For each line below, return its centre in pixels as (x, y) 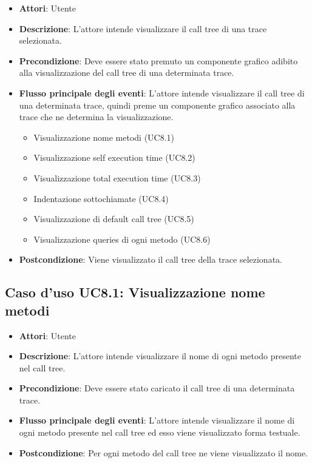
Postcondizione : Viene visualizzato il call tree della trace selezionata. (151, 259)
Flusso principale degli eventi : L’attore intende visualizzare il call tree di (162, 93)
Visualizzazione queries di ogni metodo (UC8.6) (122, 239)
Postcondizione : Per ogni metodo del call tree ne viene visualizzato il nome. (164, 452)
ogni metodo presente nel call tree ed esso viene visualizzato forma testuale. (160, 432)
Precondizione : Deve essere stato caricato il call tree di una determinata (157, 388)
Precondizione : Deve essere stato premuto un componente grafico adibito (158, 60)
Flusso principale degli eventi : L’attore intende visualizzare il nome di (157, 420)
